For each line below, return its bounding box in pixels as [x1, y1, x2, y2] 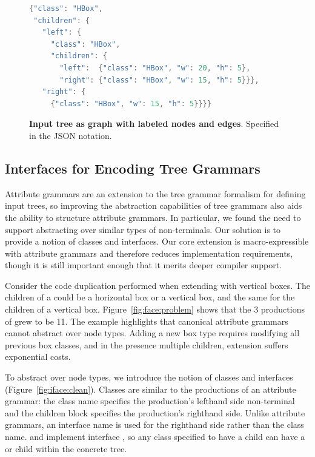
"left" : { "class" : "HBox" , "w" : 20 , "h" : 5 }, [59, 63, 251, 72]
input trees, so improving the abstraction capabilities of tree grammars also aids [5, 199, 302, 212]
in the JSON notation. [29, 129, 112, 141]
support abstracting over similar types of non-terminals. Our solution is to [5, 223, 281, 235]
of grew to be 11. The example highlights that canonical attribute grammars [5, 314, 288, 327]
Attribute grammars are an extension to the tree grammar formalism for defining [5, 187, 306, 200]
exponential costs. [5, 350, 71, 363]
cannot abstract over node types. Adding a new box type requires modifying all [5, 327, 300, 339]
